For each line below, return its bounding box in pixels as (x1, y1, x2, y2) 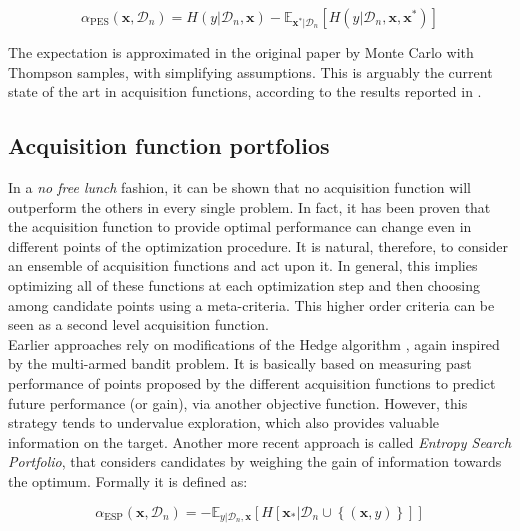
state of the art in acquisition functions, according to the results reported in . (8, 81, 482, 102)
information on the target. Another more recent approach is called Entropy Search (8, 431, 512, 452)
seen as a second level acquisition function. (8, 314, 269, 335)
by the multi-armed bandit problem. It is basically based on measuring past (8, 353, 472, 374)
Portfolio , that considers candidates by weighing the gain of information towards (8, 451, 502, 472)
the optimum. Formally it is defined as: (8, 470, 248, 491)
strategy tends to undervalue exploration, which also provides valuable (8, 412, 439, 433)
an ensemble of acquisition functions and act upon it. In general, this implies (8, 255, 478, 276)
